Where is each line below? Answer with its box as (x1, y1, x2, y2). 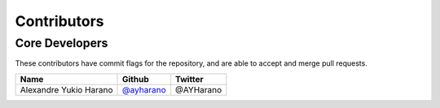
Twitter (175, 73, 204, 84)
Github (122, 73, 150, 84)
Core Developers (15, 36, 108, 50)
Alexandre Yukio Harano (20, 84, 113, 95)
